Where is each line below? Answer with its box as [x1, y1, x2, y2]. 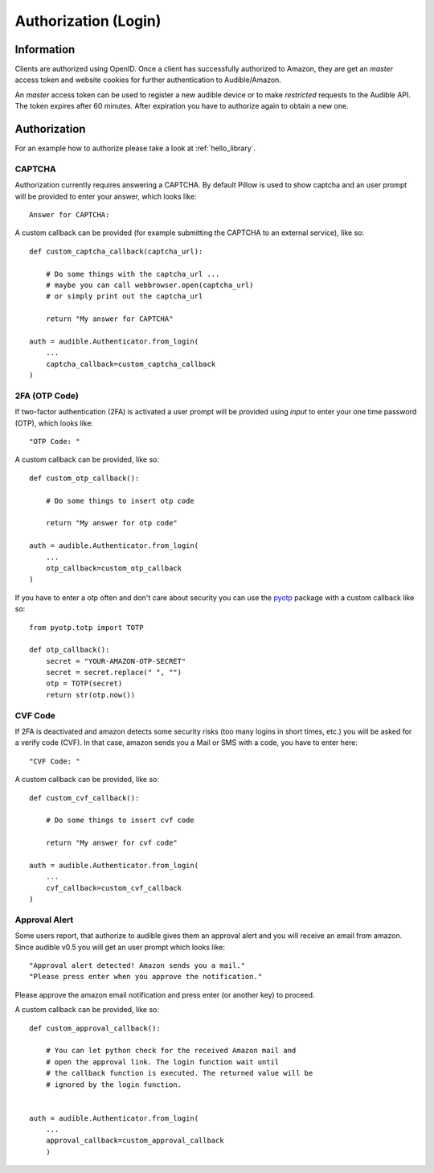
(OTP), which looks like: [14, 418, 94, 428]
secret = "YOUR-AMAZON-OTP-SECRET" [45, 656, 186, 665]
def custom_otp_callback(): [29, 473, 140, 483]
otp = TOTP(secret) [45, 679, 123, 688]
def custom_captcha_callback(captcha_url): [29, 246, 203, 256]
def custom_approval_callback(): [29, 1023, 161, 1033]
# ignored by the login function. [45, 1080, 182, 1089]
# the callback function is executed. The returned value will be [45, 1068, 313, 1078]
